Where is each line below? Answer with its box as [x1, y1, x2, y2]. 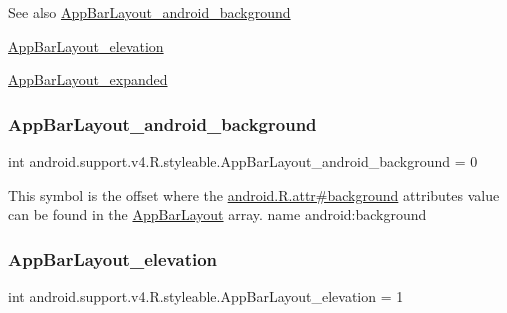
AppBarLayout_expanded [8, 69, 168, 90]
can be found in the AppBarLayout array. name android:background [8, 204, 427, 225]
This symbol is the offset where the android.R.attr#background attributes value [8, 184, 500, 205]
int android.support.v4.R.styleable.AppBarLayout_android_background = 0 [8, 151, 478, 171]
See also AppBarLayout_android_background [8, 2, 291, 22]
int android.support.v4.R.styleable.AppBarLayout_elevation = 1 [8, 286, 404, 306]
